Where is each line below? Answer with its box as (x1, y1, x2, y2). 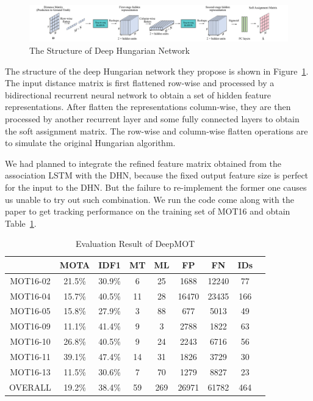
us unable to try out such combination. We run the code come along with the (5, 193, 294, 205)
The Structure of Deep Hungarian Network (29, 44, 190, 57)
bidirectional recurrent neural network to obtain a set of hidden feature (5, 88, 271, 101)
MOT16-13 (10, 365, 51, 378)
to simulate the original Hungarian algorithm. (5, 136, 176, 149)
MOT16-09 (10, 320, 51, 333)
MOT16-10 (10, 335, 51, 348)
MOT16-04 (10, 289, 51, 302)
